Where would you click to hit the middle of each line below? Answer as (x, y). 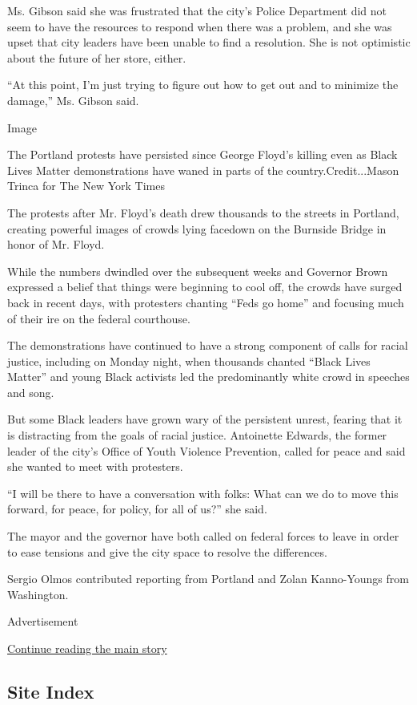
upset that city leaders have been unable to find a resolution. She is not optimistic (209, 42)
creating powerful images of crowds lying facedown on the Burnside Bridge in (197, 228)
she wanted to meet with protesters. (95, 466)
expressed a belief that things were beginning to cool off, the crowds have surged (205, 287)
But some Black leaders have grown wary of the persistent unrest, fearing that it (205, 419)
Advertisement (43, 621)
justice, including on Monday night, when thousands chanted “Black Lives (189, 361)
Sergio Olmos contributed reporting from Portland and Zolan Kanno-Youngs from (208, 579)
